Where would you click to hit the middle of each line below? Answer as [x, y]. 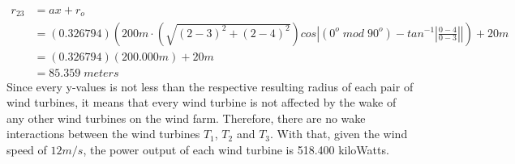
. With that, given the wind [339, 134]
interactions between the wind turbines [103, 134]
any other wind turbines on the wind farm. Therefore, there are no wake [186, 118]
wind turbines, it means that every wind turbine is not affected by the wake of [202, 102]
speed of [27, 149]
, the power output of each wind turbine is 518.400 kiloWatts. [236, 149]
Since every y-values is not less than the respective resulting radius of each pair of [210, 86]
